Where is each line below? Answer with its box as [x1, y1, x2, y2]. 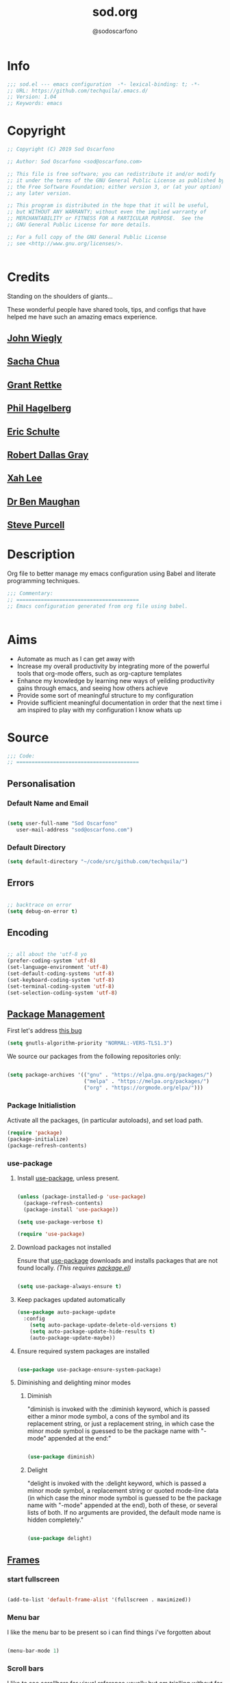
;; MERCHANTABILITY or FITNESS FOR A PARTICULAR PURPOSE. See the [7, 215, 204, 222]
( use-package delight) [27, 1535, 92, 1542]
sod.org [92, 4, 138, 20]
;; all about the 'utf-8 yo [7, 951, 88, 958]
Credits [7, 269, 50, 285]
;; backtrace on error [7, 901, 72, 908]
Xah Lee [7, 472, 42, 484]
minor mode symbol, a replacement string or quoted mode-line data [27, 1487, 219, 1495]
